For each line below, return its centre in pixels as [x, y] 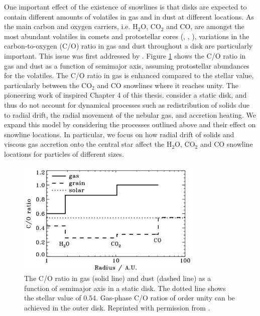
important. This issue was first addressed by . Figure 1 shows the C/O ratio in [125, 55]
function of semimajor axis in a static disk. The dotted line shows [125, 288]
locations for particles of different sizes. [64, 153]
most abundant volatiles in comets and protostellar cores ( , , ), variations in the [127, 36]
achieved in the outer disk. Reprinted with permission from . [117, 307]
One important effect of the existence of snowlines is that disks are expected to [125, 7]
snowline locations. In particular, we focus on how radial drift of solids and [119, 134]
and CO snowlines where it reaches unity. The [168, 85]
